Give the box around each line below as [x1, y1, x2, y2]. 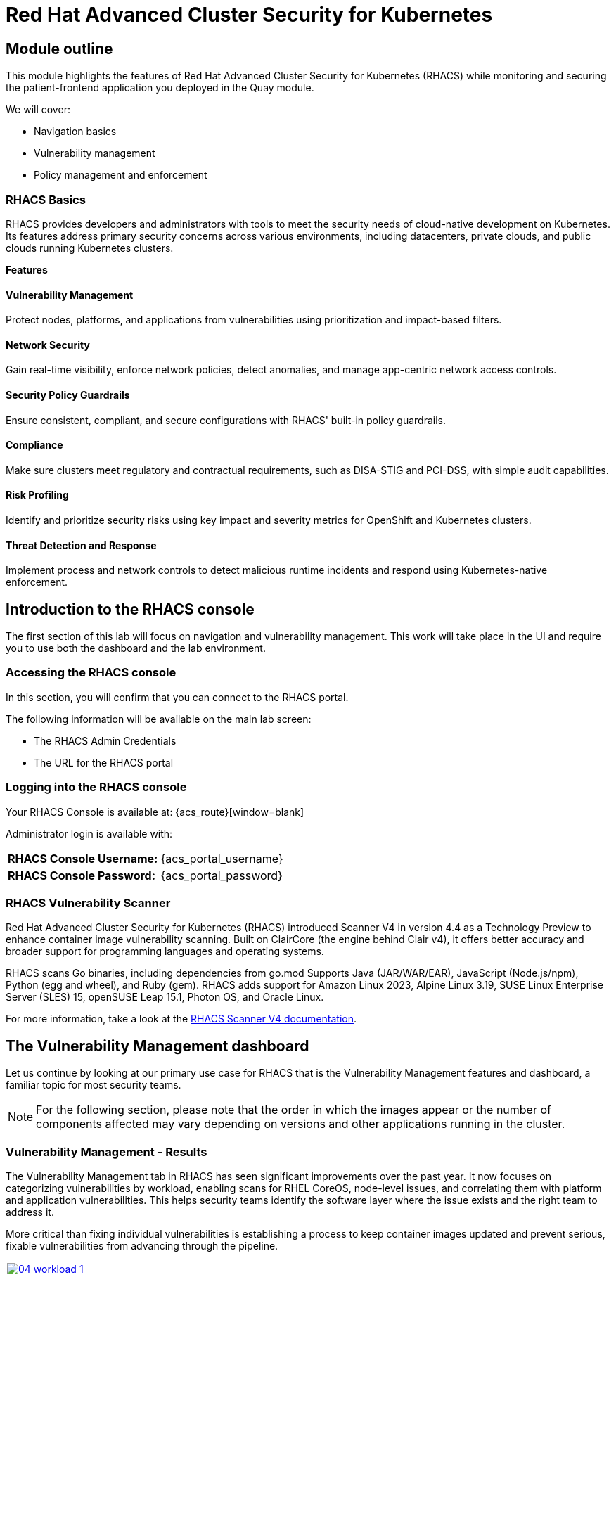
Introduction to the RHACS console [6, 600, 255, 618]
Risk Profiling [6, 489, 69, 501]
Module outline [6, 39, 113, 58]
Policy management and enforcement [34, 169, 207, 181]
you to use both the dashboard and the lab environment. [6, 642, 266, 655]
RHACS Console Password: [8, 868, 155, 883]
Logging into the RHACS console [6, 780, 187, 795]
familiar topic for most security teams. [6, 1079, 181, 1091]
